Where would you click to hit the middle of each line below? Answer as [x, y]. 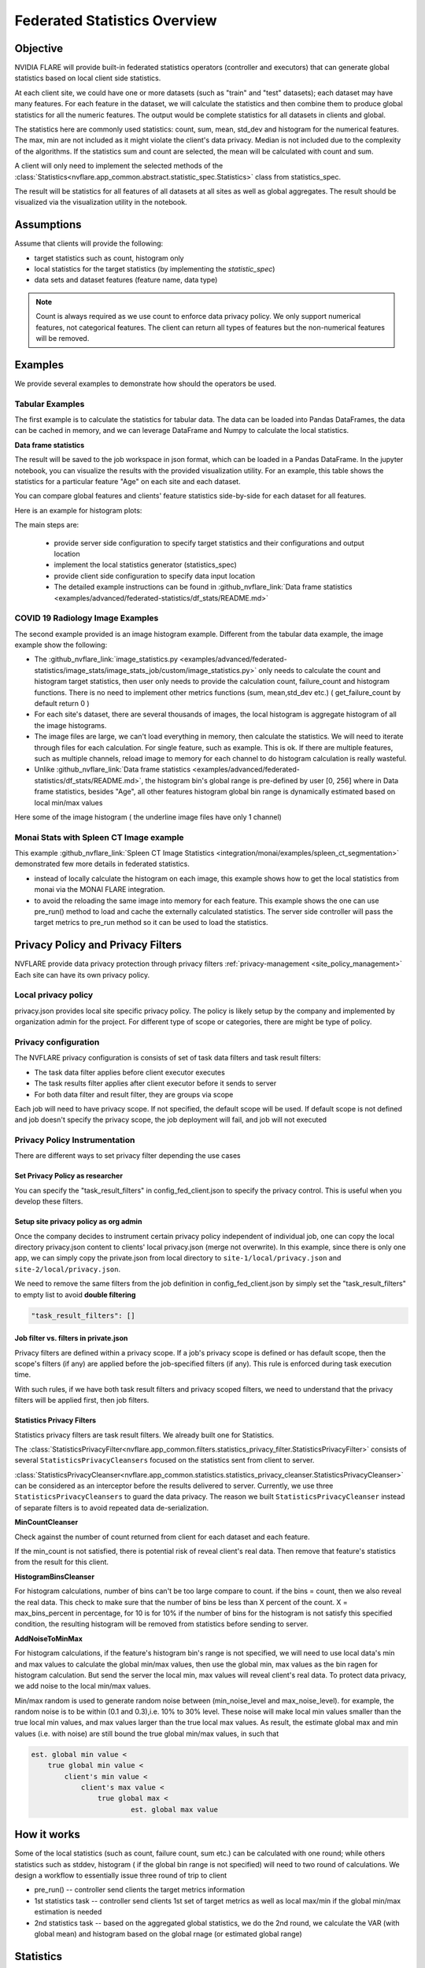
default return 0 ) [62, 703]
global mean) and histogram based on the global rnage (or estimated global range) [168, 1934]
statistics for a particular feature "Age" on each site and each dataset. [128, 481]
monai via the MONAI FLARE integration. [100, 890]
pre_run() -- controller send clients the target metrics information [140, 1890]
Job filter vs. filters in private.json [71, 1338]
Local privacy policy [54, 995]
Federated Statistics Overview [116, 20]
